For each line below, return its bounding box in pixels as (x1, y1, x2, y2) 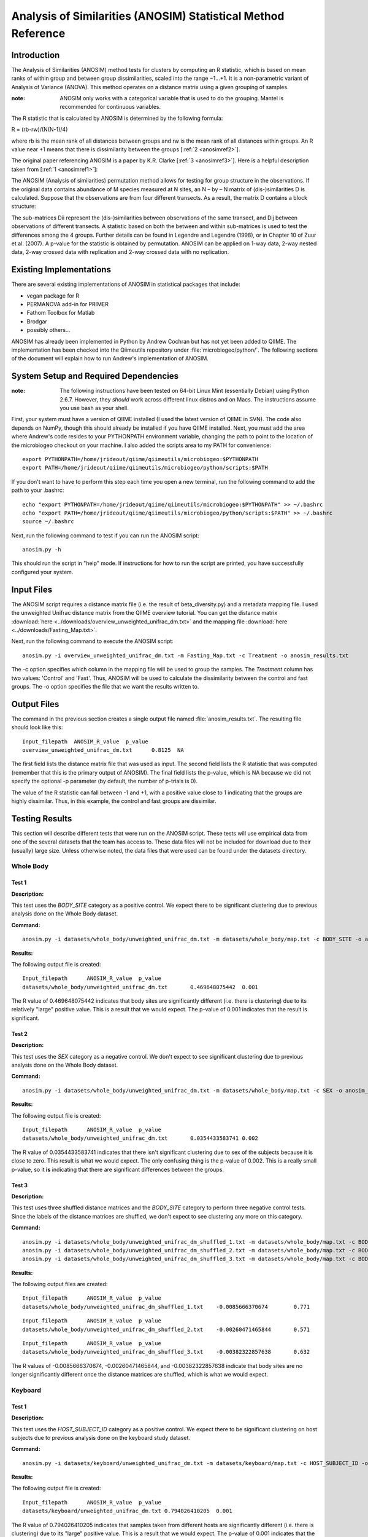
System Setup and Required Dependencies (11, 371, 179, 381)
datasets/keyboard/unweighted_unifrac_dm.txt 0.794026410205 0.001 (22, 1507, 232, 1515)
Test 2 (11, 1030, 28, 1037)
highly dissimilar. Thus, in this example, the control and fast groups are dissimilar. (11, 797, 217, 805)
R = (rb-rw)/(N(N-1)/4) (11, 126, 68, 133)
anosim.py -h (22, 546, 61, 553)
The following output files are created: (11, 1281, 108, 1288)
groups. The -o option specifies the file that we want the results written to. (11, 682, 199, 690)
